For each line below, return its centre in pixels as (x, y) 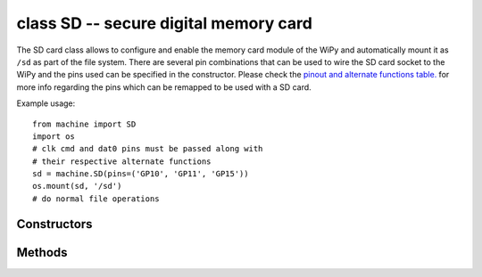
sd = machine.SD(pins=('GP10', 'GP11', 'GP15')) (141, 174)
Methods (42, 253)
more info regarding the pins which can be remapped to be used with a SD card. (164, 87)
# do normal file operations (96, 199)
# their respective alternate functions (122, 161)
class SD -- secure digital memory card (164, 23)
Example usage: (46, 103)
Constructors (54, 224)
